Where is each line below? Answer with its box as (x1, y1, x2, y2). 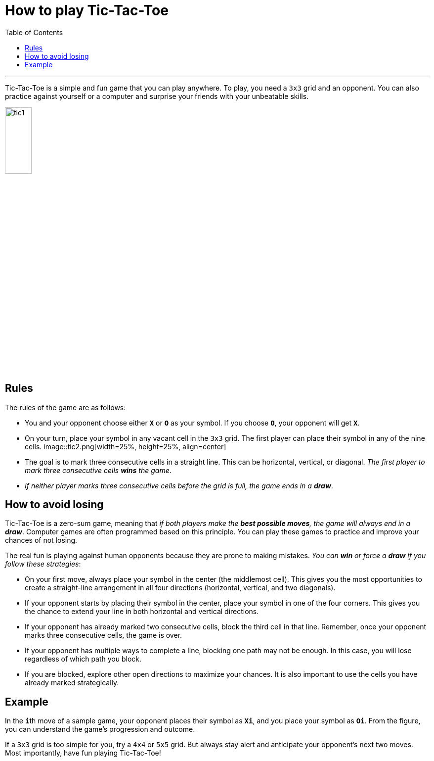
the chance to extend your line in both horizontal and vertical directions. (25, 607, 259, 616)
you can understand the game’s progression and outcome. (5, 725, 195, 734)
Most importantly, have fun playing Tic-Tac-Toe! (5, 749, 161, 758)
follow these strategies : (5, 560, 81, 569)
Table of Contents (5, 28, 63, 37)
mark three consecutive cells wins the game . (25, 466, 172, 475)
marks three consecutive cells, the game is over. (25, 631, 182, 640)
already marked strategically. (25, 678, 119, 687)
